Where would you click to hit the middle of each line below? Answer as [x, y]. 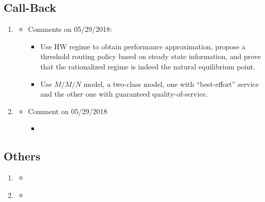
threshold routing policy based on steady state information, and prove [151, 56]
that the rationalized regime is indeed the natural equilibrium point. [148, 66]
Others [22, 156]
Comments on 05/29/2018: [70, 29]
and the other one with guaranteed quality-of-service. [124, 94]
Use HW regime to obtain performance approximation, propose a [143, 46]
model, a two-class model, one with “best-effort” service [171, 84]
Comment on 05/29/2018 [68, 111]
